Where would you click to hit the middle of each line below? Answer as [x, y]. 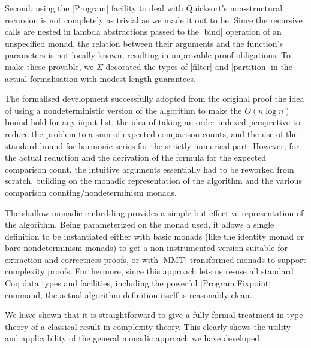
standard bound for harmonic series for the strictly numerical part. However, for [152, 145]
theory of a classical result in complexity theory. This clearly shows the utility [148, 326]
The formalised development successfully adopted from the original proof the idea [155, 99]
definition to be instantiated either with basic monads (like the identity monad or [155, 236]
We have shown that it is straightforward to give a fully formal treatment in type [154, 315]
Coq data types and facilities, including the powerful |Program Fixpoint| [138, 283]
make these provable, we [49, 66]
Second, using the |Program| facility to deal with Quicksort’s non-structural [144, 8]
